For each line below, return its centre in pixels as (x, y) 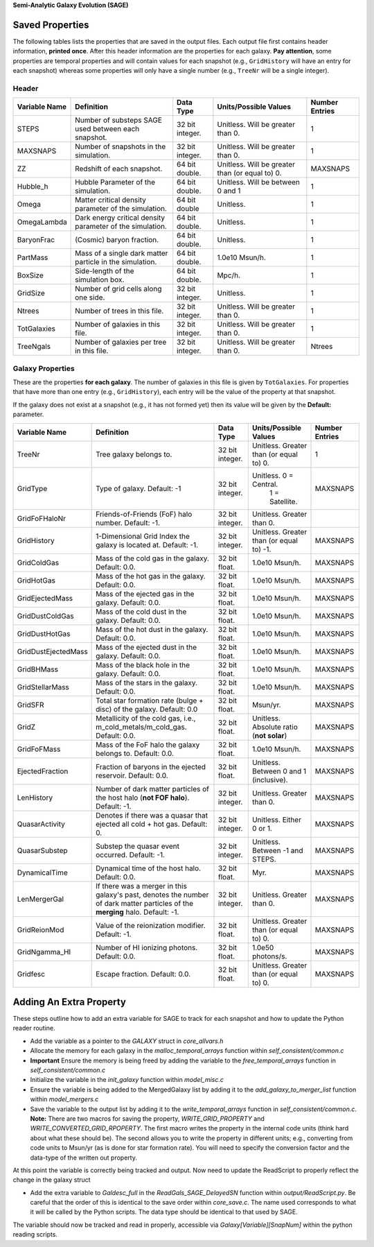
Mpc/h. (229, 275)
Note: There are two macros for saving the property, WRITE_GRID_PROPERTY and (147, 1118)
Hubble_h (33, 187)
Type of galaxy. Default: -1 (139, 488)
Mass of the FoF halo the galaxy (148, 744)
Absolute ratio (275, 727)
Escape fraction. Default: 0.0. (143, 974)
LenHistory (35, 798)
